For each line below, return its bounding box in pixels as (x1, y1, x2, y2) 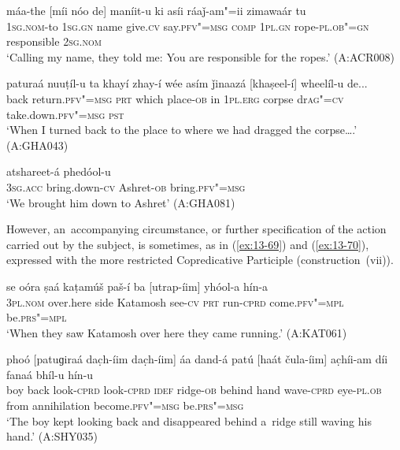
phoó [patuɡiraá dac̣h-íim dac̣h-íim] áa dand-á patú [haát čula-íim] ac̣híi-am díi (6, 351, 388, 367)
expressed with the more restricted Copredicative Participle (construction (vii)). (6, 251, 394, 268)
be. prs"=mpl (6, 309, 67, 325)
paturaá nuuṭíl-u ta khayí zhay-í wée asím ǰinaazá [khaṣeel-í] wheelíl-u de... (6, 75, 368, 91)
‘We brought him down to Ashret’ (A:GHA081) (6, 194, 235, 210)
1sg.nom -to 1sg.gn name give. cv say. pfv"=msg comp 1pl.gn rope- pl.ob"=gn (6, 17, 369, 34)
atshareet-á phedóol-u (6, 163, 111, 180)
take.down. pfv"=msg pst (6, 106, 124, 122)
